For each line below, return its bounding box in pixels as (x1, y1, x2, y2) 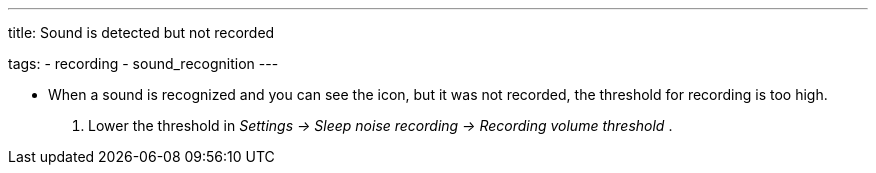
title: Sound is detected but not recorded (8, 24, 275, 41)
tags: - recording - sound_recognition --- (8, 55, 279, 72)
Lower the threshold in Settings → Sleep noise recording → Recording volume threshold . (88, 117, 673, 134)
